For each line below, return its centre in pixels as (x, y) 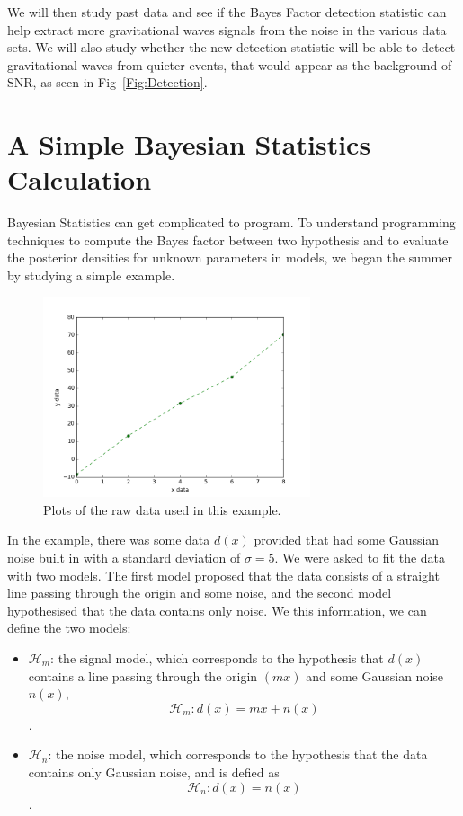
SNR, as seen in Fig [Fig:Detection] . (107, 82)
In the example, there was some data (109, 540)
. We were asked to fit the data (360, 558)
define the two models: (69, 628)
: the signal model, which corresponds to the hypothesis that (217, 658)
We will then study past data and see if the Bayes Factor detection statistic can (227, 12)
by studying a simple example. (91, 275)
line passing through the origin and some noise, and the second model (200, 593)
